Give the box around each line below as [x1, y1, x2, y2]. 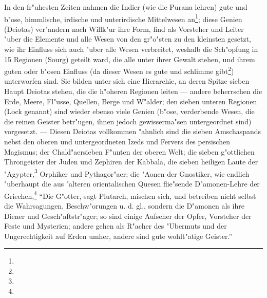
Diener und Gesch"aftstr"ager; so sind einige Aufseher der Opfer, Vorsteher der [4, 210, 252, 221]
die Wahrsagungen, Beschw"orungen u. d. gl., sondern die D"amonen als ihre [4, 200, 244, 211]
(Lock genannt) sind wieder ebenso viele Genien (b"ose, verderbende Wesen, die [4, 106, 255, 117]
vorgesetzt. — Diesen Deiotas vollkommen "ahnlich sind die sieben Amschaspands [4, 126, 261, 137]
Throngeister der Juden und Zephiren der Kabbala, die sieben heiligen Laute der [4, 156, 258, 167]
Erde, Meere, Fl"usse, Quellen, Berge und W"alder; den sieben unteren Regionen [4, 96, 257, 106]
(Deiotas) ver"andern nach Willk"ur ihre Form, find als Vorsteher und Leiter [4, 23, 244, 34]
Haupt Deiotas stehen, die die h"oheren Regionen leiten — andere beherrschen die [4, 86, 262, 97]
